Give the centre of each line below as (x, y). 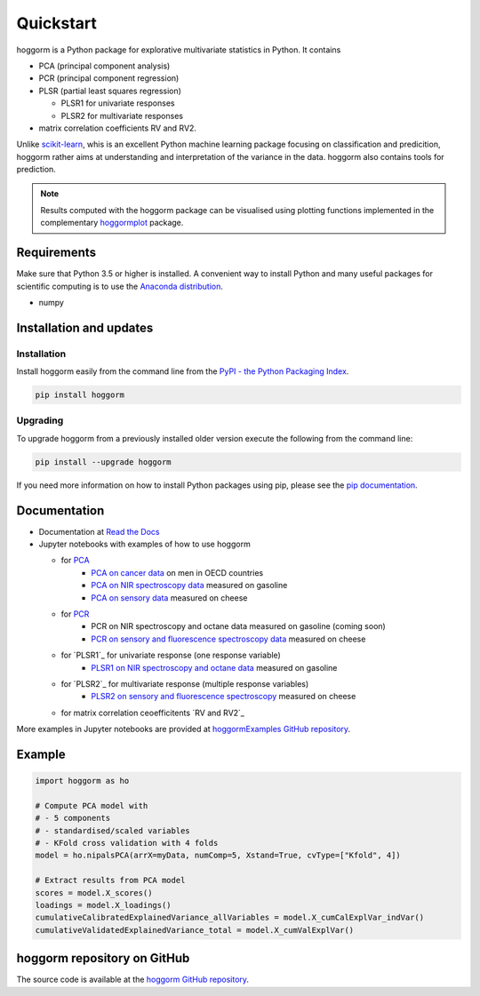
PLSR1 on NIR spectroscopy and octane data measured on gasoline (214, 667)
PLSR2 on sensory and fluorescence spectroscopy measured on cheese (224, 697)
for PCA (75, 561)
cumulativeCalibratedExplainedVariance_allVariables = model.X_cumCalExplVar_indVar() (230, 918)
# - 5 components (73, 818)
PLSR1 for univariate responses (118, 103)
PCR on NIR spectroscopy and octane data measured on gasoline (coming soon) (238, 626)
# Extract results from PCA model (110, 880)
